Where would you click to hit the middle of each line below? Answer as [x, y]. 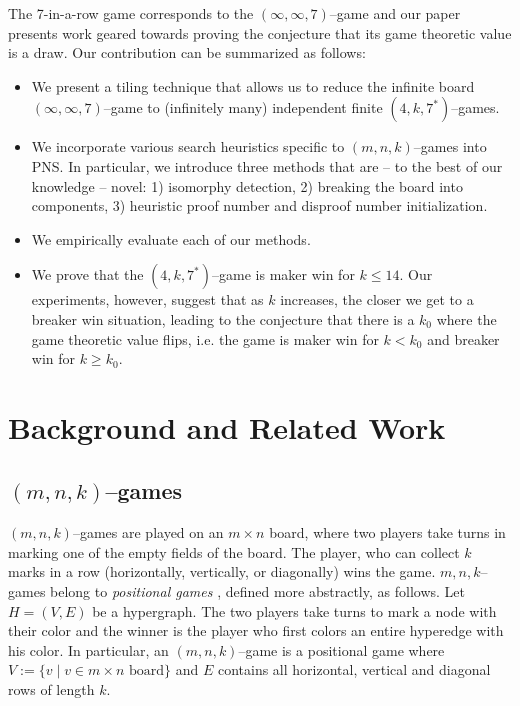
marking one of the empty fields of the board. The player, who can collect [234, 551]
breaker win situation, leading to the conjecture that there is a [223, 318]
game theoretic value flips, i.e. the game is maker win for [205, 338]
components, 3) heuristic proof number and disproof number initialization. [259, 205]
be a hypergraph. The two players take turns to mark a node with [294, 610]
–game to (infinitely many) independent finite [243, 107]
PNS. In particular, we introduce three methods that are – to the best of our [267, 165]
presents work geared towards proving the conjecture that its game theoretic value [260, 32]
